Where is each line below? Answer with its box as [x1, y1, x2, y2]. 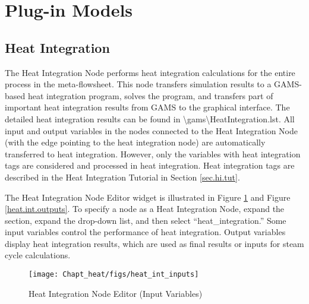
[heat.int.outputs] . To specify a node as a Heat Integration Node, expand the [5, 202, 285, 215]
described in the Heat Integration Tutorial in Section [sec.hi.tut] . [5, 170, 240, 183]
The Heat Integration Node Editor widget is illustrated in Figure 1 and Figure [5, 191, 291, 203]
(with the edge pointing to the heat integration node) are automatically [5, 136, 266, 148]
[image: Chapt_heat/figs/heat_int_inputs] [29, 270, 199, 279]
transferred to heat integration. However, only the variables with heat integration [5, 147, 301, 160]
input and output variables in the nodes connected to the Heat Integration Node [5, 124, 298, 137]
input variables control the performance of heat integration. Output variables [5, 226, 286, 238]
